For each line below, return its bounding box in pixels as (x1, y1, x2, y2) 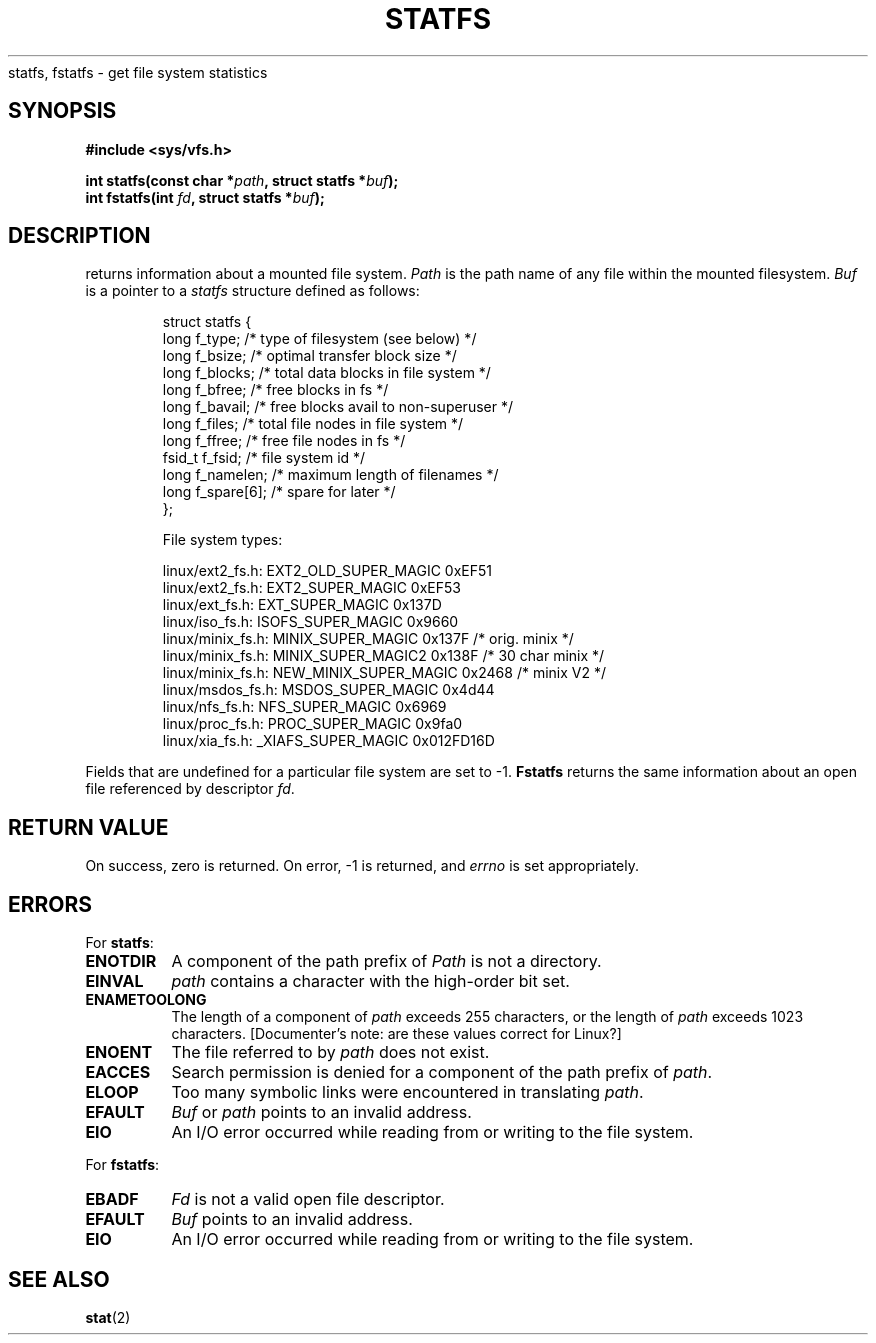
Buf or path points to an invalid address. (171, 1102, 472, 1123)
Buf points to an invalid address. (171, 1209, 413, 1230)
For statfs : (85, 934, 154, 952)
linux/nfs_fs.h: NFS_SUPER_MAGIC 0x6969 (162, 698, 447, 716)
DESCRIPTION (8, 223, 151, 249)
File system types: (162, 531, 283, 549)
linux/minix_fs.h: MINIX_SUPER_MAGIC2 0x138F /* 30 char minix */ (162, 647, 605, 665)
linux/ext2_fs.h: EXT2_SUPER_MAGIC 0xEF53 (162, 579, 461, 597)
